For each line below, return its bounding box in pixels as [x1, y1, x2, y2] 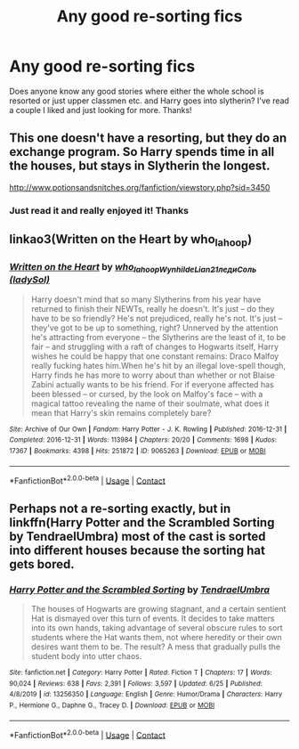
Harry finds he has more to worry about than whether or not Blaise [30, 370, 276, 380]
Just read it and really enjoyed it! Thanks [9, 204, 190, 216]
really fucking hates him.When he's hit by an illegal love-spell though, [30, 360, 287, 370]
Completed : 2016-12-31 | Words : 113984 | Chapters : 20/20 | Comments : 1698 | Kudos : [9, 436, 278, 444]
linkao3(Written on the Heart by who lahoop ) [9, 232, 253, 249]
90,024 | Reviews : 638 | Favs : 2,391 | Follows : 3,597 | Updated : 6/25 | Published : [9, 679, 263, 688]
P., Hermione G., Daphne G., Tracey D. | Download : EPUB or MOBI [9, 701, 215, 710]
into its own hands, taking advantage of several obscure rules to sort [30, 623, 283, 633]
